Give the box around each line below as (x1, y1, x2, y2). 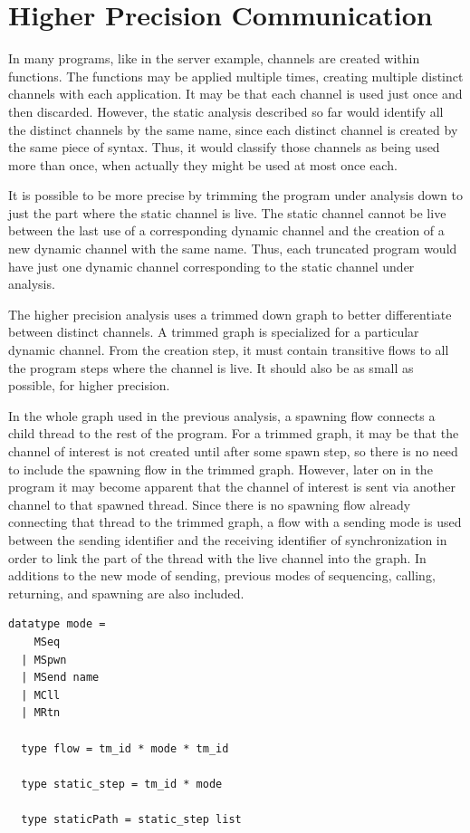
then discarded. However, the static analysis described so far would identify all (8, 101, 444, 120)
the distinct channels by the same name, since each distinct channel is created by (8, 120, 458, 139)
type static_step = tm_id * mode (21, 777, 223, 790)
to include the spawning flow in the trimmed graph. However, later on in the (8, 459, 433, 478)
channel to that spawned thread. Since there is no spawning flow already (8, 494, 411, 513)
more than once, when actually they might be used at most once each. (8, 155, 398, 174)
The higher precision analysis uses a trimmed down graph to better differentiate (8, 304, 452, 323)
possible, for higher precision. (8, 376, 170, 395)
